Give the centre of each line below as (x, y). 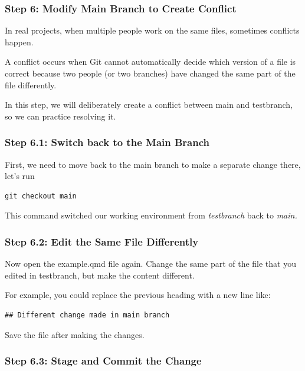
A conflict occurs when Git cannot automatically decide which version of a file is (150, 62)
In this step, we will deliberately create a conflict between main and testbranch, (149, 105)
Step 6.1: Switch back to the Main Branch (107, 142)
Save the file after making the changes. (75, 334)
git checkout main (41, 196)
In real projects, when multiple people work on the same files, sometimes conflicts (152, 30)
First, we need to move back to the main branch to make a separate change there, (153, 164)
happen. (19, 42)
